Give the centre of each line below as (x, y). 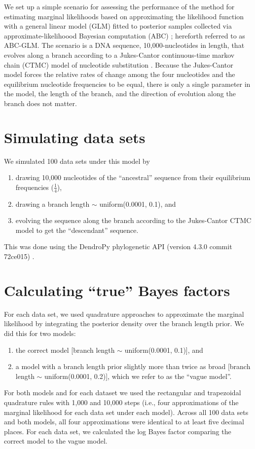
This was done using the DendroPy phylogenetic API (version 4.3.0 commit (118, 246)
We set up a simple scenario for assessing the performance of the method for (119, 6)
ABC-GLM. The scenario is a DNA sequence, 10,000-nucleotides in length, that (124, 45)
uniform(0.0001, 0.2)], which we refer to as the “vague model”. (138, 376)
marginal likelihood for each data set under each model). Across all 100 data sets (126, 412)
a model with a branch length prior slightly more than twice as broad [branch (133, 366)
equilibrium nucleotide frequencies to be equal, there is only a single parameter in (127, 84)
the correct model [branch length (65, 350)
